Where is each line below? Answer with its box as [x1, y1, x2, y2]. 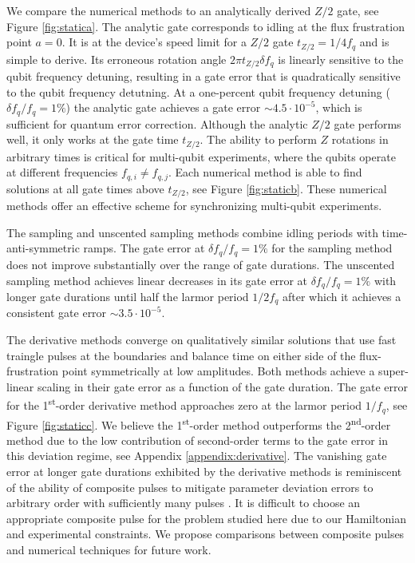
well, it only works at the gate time [6, 131, 179, 148]
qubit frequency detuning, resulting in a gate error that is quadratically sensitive [6, 68, 401, 85]
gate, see [337, 2, 379, 18]
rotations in [331, 131, 389, 148]
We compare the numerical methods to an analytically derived [6, 2, 311, 18]
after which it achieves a [283, 287, 401, 304]
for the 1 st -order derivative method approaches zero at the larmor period [6, 394, 362, 414]
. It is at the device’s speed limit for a [61, 34, 247, 50]
